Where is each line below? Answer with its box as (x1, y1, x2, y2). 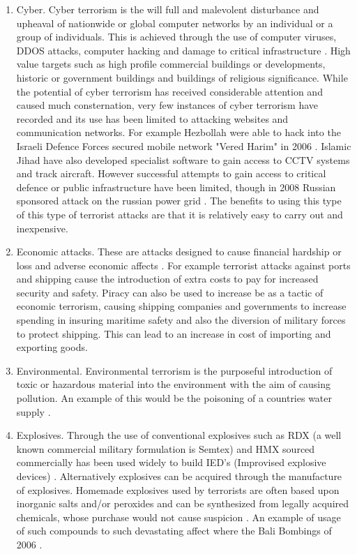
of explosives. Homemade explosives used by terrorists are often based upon (16, 482, 340, 497)
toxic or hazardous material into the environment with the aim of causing (16, 377, 331, 391)
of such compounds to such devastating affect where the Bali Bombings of (16, 523, 332, 538)
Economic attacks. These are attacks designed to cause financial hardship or (16, 244, 342, 259)
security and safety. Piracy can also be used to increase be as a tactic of (16, 285, 324, 299)
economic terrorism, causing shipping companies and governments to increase (16, 299, 347, 313)
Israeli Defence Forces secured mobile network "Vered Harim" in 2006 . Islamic (16, 138, 351, 153)
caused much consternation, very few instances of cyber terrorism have (16, 98, 319, 112)
